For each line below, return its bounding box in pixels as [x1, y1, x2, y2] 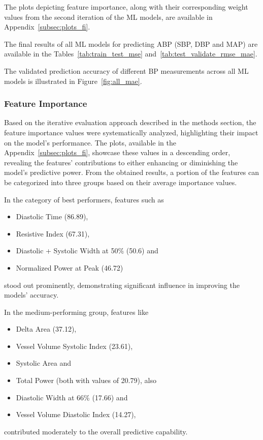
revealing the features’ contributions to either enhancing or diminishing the [4, 157, 238, 167]
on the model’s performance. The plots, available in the [4, 137, 176, 148]
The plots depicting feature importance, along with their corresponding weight [4, 2, 248, 12]
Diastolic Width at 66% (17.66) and [16, 392, 128, 402]
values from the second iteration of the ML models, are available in [4, 11, 213, 22]
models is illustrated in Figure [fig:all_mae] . [4, 75, 142, 86]
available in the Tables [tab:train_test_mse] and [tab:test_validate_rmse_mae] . [4, 48, 257, 59]
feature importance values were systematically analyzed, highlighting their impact [4, 127, 258, 137]
